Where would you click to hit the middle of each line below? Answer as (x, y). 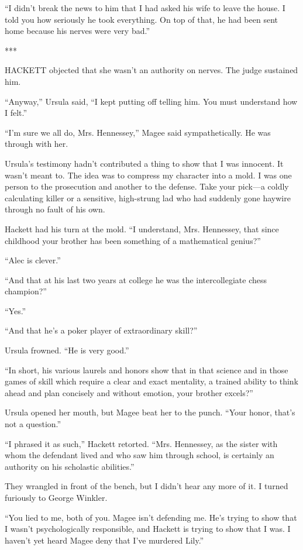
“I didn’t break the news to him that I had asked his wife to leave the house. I (145, 8)
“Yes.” (16, 310)
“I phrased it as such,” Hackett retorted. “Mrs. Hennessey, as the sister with (141, 443)
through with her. (37, 144)
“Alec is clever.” (33, 260)
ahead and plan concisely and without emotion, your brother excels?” (129, 392)
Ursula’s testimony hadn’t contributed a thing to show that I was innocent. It (144, 163)
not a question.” (33, 424)
